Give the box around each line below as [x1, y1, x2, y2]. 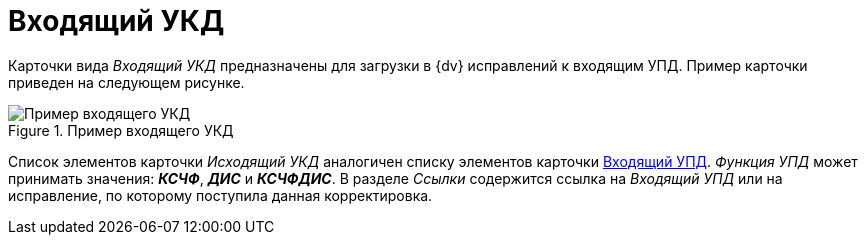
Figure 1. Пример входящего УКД [8, 121, 234, 139]
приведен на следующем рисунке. [8, 73, 245, 91]
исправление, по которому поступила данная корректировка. [8, 186, 433, 204]
